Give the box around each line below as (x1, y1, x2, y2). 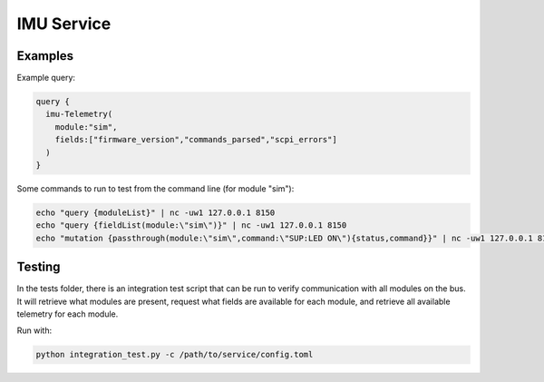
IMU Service (16, 14, 112, 34)
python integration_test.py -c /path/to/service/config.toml (35, 349, 314, 360)
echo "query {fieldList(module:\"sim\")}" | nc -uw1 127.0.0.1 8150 (35, 220, 347, 230)
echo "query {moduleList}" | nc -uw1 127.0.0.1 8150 (35, 207, 276, 218)
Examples (16, 48, 74, 64)
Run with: (16, 325, 53, 336)
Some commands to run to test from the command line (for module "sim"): (16, 182, 295, 194)
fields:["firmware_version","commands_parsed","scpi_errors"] (54, 134, 337, 145)
